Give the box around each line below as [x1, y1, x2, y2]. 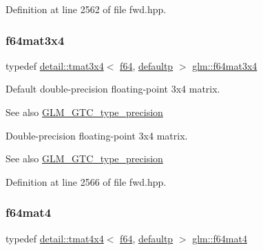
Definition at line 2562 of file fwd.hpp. [6, 2, 167, 16]
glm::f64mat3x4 [192, 58, 257, 73]
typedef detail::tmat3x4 [6, 58, 104, 73]
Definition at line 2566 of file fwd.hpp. [6, 174, 167, 189]
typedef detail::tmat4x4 [6, 231, 104, 245]
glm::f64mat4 [192, 231, 247, 245]
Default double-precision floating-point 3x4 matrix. [6, 81, 220, 96]
